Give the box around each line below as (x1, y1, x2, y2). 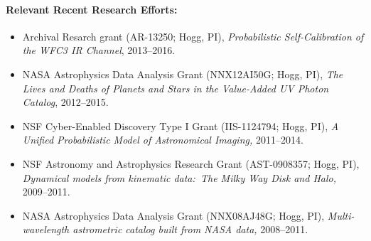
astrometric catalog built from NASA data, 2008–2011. (72, 222, 308, 237)
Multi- (327, 208, 355, 223)
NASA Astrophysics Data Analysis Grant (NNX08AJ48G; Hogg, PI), (22, 208, 325, 223)
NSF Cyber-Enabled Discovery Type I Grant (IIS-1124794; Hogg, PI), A (22, 118, 339, 133)
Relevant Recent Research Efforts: (6, 1, 178, 16)
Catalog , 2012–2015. (22, 95, 109, 109)
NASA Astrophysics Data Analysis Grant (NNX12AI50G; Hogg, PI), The (22, 66, 343, 81)
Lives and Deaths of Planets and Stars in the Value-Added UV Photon (22, 80, 329, 95)
